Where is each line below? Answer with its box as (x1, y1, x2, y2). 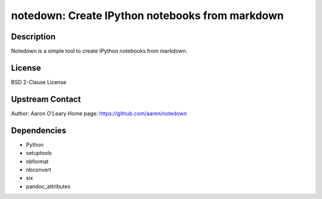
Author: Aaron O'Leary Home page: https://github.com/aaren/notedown (11, 110, 187, 117)
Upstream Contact (11, 94, 81, 104)
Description (11, 32, 56, 42)
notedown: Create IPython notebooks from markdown (11, 9, 284, 22)
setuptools (26, 150, 52, 157)
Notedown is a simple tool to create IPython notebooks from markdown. (11, 48, 188, 55)
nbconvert (26, 166, 52, 173)
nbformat (26, 158, 49, 165)
